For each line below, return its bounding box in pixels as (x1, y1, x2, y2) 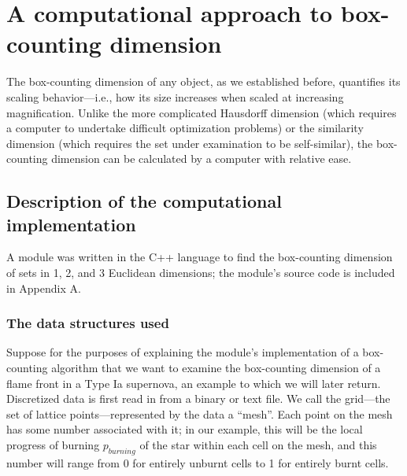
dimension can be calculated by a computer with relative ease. (51, 150, 352, 167)
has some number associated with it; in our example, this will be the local (6, 421, 363, 437)
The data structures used (6, 313, 169, 333)
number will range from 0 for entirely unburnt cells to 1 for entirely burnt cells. (6, 454, 389, 470)
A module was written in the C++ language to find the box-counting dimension (6, 249, 393, 265)
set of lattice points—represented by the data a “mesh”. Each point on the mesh (6, 405, 393, 422)
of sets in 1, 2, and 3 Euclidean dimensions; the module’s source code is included (6, 264, 395, 281)
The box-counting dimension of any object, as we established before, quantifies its (6, 73, 401, 90)
